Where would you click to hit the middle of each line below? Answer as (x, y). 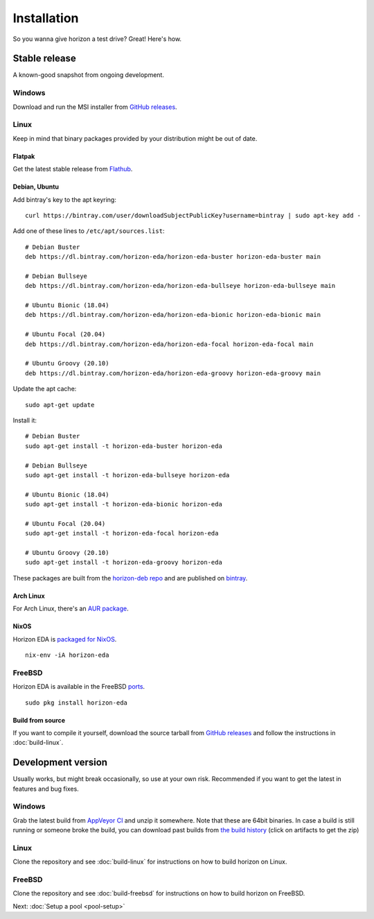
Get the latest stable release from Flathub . (73, 169)
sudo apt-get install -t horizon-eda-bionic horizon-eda (124, 504)
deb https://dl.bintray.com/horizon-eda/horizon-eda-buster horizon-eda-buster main (173, 257)
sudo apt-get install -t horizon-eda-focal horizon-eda (122, 533)
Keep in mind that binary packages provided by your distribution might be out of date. (135, 138)
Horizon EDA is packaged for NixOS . (65, 639)
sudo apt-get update (60, 405)
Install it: (25, 420)
